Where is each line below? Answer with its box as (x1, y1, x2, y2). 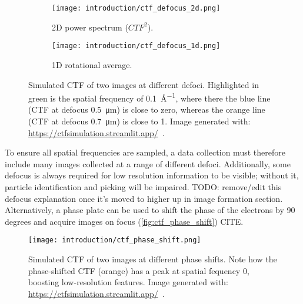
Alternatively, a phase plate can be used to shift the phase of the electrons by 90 (5, 204, 295, 216)
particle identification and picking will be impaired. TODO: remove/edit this (5, 180, 282, 192)
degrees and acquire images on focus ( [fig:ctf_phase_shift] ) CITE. (5, 215, 244, 227)
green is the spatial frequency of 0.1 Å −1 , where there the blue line (28, 90, 271, 104)
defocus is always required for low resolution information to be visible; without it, (5, 169, 299, 181)
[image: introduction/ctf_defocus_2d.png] (52, 4, 221, 12)
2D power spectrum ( (52, 21, 128, 33)
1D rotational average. (52, 58, 132, 70)
